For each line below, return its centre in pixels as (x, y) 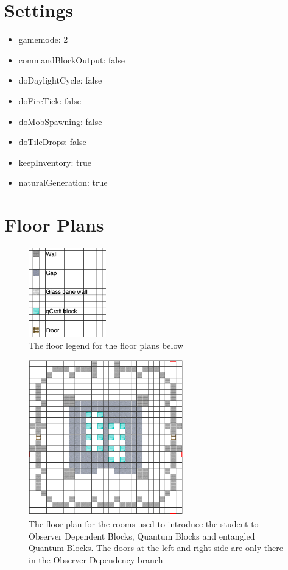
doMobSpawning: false (60, 121)
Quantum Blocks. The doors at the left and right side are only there (156, 548)
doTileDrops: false (52, 142)
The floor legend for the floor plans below (106, 345)
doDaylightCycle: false (60, 80)
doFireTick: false (50, 100)
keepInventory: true (55, 162)
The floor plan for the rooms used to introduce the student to (144, 524)
